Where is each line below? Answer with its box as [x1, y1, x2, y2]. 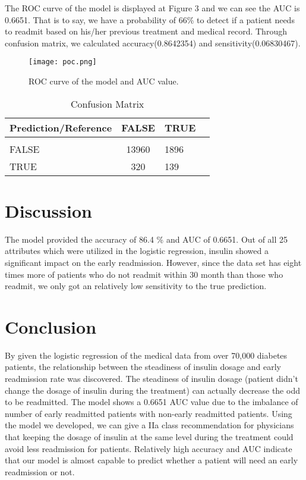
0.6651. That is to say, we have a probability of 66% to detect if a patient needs [5, 13, 295, 26]
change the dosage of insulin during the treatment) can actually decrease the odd [5, 384, 300, 396]
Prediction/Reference [10, 120, 112, 134]
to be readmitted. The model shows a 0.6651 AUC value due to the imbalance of [5, 396, 298, 408]
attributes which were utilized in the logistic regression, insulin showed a [5, 244, 269, 257]
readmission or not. [5, 465, 75, 478]
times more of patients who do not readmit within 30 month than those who [5, 268, 283, 280]
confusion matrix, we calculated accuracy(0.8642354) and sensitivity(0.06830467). [5, 36, 301, 49]
